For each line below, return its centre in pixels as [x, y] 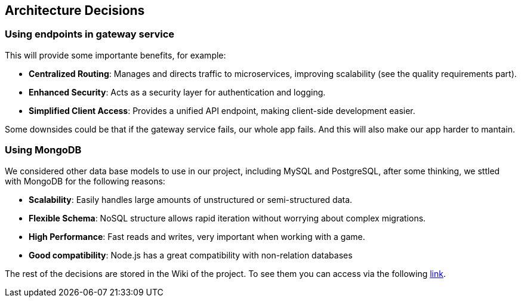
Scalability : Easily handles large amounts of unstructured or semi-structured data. [191, 199]
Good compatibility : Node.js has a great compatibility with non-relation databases [191, 255]
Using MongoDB [43, 150]
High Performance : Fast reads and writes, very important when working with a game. [197, 236]
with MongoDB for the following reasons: [85, 181]
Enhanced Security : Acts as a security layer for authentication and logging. [177, 92]
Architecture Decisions [75, 10]
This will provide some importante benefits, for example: [115, 55]
